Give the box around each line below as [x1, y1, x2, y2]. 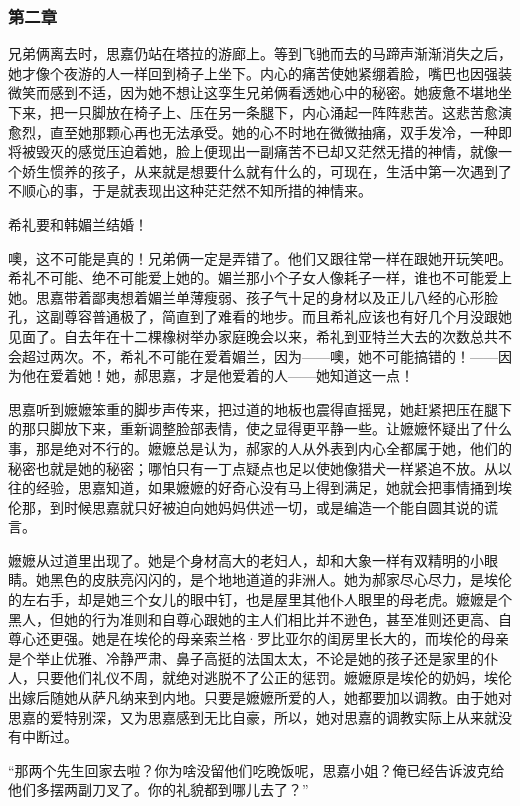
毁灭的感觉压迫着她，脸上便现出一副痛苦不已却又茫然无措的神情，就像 [35, 141, 498, 162]
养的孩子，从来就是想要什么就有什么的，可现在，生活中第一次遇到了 [63, 160, 512, 181]
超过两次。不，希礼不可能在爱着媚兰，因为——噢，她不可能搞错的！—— [21, 345, 498, 366]
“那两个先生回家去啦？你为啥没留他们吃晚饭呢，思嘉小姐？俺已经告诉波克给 [8, 759, 505, 780]
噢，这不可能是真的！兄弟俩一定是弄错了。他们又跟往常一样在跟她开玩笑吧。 [8, 247, 512, 268]
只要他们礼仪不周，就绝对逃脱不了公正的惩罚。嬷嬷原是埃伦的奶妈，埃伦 [35, 667, 512, 688]
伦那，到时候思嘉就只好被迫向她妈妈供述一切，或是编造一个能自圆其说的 [8, 496, 484, 517]
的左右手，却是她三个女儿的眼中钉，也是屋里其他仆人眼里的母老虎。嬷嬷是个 [8, 589, 512, 610]
